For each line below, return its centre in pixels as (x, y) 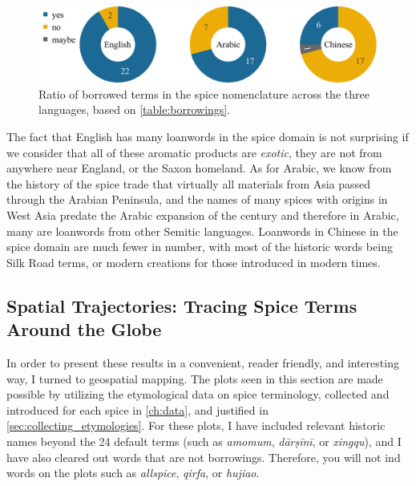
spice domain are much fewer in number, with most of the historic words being (200, 247)
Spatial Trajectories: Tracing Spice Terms (182, 305)
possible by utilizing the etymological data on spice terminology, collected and (198, 394)
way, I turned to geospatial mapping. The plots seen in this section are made (195, 378)
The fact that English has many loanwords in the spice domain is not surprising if (208, 137)
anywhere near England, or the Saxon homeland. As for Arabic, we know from (199, 168)
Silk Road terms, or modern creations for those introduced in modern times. (194, 262)
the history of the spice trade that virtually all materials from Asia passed (189, 183)
